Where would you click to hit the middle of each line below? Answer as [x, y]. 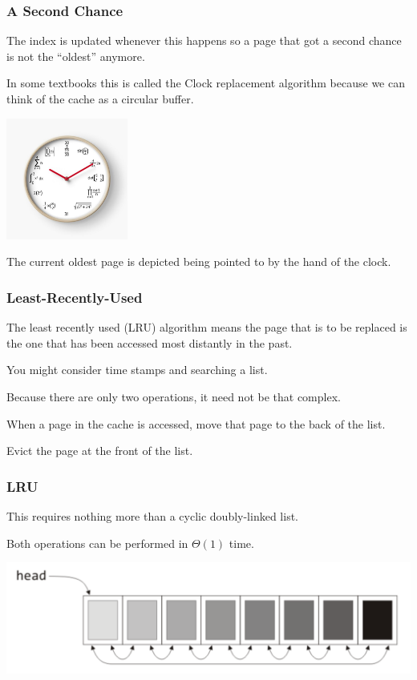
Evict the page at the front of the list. [100, 451]
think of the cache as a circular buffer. [100, 99]
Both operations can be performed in [97, 543]
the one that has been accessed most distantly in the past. [150, 342]
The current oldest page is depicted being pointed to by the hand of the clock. [199, 262]
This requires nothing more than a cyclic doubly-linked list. [152, 515]
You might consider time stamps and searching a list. [137, 370]
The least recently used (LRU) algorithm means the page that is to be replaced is [207, 327]
